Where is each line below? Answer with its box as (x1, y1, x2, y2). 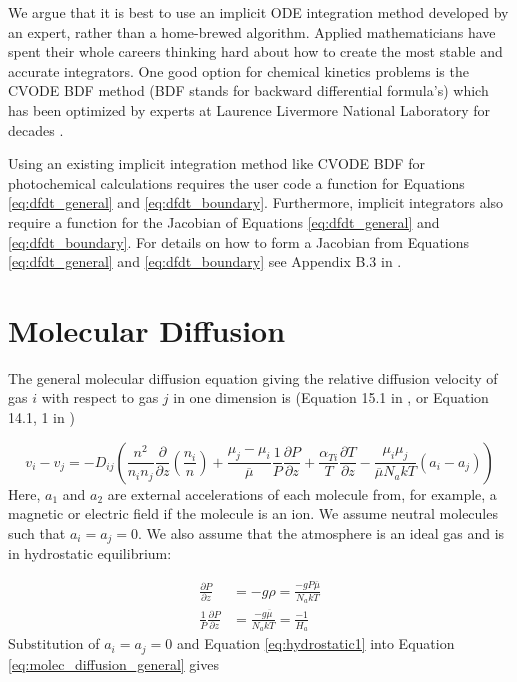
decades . (8, 119, 64, 140)
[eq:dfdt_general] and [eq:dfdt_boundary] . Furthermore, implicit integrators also (8, 192, 504, 213)
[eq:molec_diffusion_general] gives (8, 653, 219, 674)
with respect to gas (41, 387, 159, 408)
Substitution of (8, 633, 100, 654)
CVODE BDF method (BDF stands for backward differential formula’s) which (8, 80, 489, 101)
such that (8, 522, 66, 543)
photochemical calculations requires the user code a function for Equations (8, 172, 465, 193)
